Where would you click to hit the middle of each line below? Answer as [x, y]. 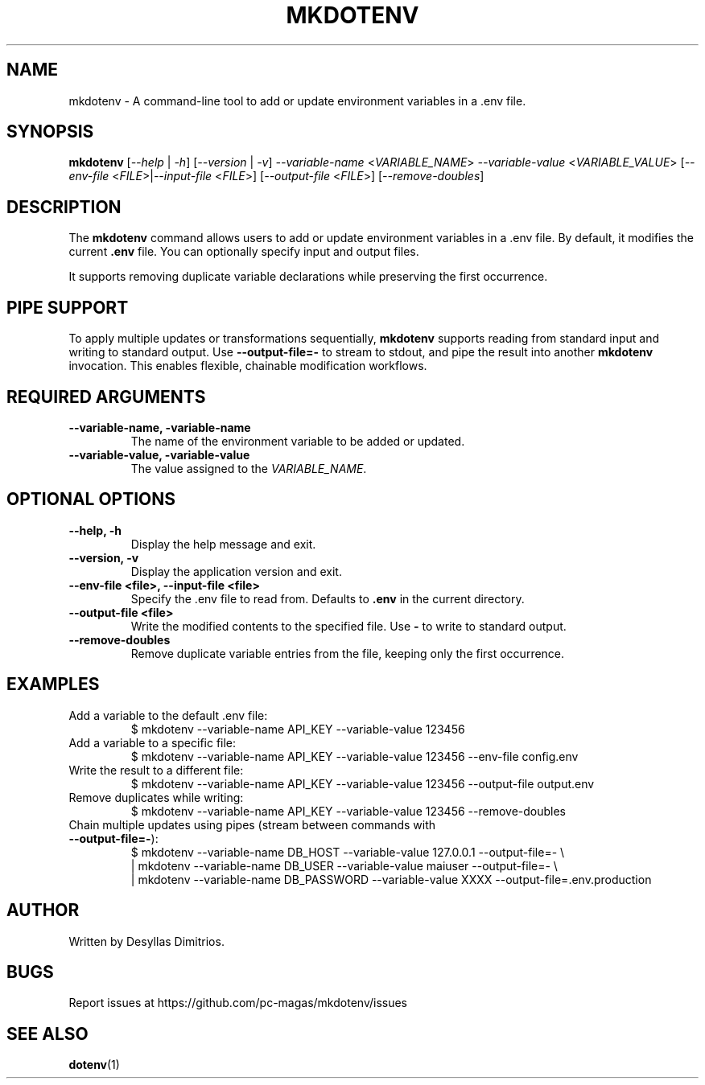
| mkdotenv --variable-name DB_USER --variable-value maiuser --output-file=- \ [344, 865]
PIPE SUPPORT [68, 307]
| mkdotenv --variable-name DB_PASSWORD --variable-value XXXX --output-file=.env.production [391, 879]
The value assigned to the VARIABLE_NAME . [249, 468]
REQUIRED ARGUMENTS [106, 397]
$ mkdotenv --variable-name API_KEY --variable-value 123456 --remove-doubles [348, 811]
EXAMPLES [53, 684]
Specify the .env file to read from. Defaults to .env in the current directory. [328, 598]
